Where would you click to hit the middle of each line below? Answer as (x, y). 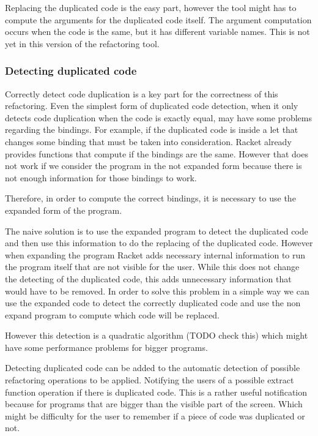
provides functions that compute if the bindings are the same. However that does (157, 153)
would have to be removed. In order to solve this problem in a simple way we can (157, 291)
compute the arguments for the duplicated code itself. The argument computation (158, 19)
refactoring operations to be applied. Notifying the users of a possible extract (150, 380)
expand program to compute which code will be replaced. (112, 314)
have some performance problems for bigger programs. (106, 347)
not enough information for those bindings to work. (101, 177)
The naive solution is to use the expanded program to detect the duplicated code (157, 231)
